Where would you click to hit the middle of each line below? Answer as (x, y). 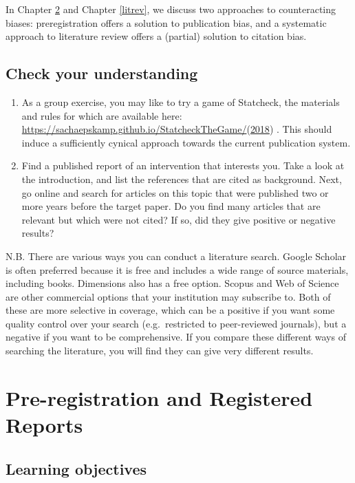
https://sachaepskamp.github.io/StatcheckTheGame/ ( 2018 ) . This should (177, 129)
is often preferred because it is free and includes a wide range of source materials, (177, 269)
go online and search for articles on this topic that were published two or (175, 192)
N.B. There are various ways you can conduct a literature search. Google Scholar (176, 256)
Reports (44, 425)
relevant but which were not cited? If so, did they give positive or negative (179, 219)
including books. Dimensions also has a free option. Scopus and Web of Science (172, 283)
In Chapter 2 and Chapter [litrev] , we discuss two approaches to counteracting (171, 9)
